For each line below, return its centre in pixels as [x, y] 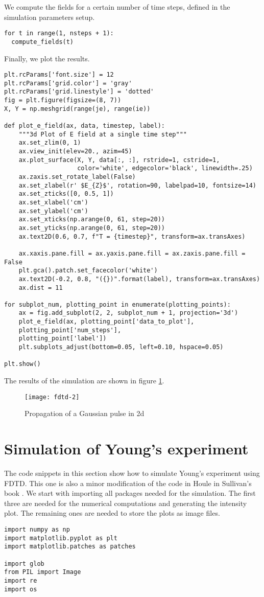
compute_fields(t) [43, 42]
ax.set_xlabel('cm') [53, 202]
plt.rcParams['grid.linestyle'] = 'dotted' [79, 92]
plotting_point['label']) [63, 339]
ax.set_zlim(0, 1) [50, 143]
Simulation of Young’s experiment [126, 449]
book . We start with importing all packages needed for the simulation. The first [130, 493]
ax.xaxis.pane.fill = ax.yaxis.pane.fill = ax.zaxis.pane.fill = [132, 253]
